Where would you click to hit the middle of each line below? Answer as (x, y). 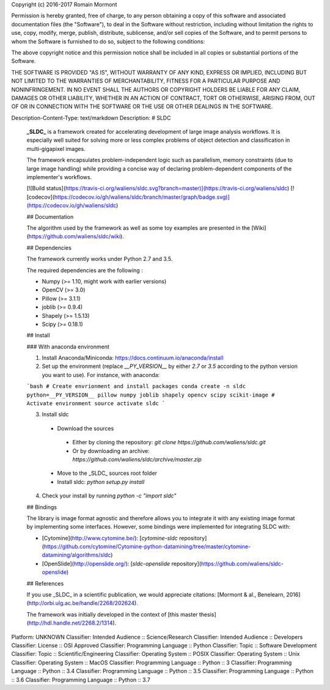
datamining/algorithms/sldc (76, 555)
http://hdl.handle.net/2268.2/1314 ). (72, 623)
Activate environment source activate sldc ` (96, 404)
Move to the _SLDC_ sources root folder (107, 473)
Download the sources (86, 428)
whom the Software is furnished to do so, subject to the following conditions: (108, 41)
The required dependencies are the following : (85, 270)
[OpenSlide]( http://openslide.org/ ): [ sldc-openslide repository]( (122, 563)
